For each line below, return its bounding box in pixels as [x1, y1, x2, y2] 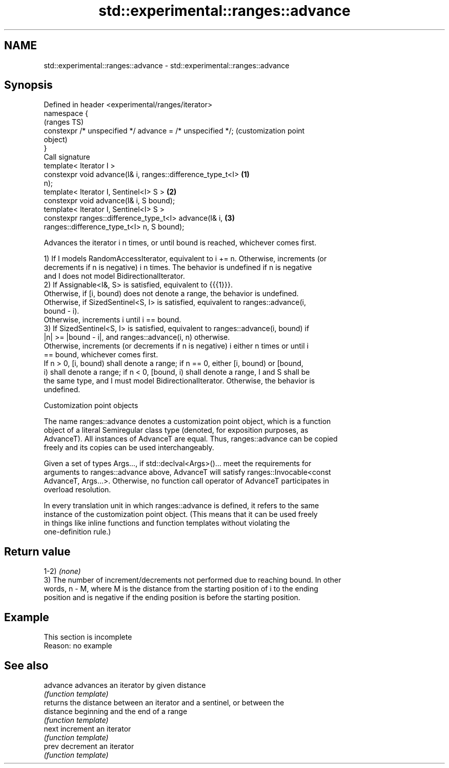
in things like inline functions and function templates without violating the [44, 519, 290, 528]
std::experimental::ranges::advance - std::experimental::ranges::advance [44, 61, 290, 70]
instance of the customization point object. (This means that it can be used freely [44, 510, 318, 519]
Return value [4, 545, 71, 558]
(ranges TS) [44, 118, 84, 127]
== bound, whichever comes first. [44, 350, 158, 359]
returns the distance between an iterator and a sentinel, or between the [44, 698, 284, 707]
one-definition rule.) [44, 527, 111, 536]
